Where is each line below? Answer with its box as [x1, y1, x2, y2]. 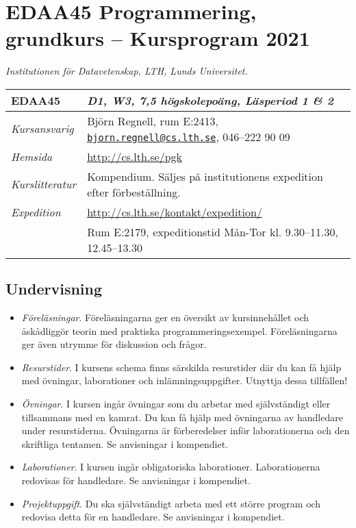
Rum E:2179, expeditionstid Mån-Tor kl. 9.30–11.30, [87, 223, 338, 240]
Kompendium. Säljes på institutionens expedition [87, 168, 323, 184]
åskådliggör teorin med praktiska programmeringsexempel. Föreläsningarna [21, 323, 338, 338]
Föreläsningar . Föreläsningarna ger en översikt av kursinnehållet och [21, 310, 309, 325]
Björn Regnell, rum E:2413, [87, 112, 219, 129]
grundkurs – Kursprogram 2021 [5, 24, 310, 52]
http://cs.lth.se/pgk [87, 148, 183, 164]
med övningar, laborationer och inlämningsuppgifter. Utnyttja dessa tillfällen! [21, 373, 348, 388]
